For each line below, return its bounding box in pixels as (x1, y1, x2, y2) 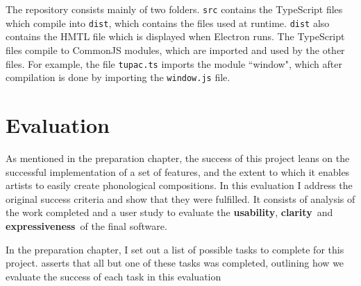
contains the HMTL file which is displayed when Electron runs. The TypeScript (6, 29, 345, 44)
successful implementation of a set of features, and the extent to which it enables (6, 164, 350, 179)
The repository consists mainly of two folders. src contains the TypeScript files (6, 2, 343, 16)
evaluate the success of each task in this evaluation (6, 269, 221, 283)
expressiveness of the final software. (6, 218, 167, 233)
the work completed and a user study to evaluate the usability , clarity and (6, 205, 333, 220)
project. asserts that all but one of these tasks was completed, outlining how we (6, 256, 344, 270)
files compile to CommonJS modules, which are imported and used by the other (6, 42, 345, 57)
